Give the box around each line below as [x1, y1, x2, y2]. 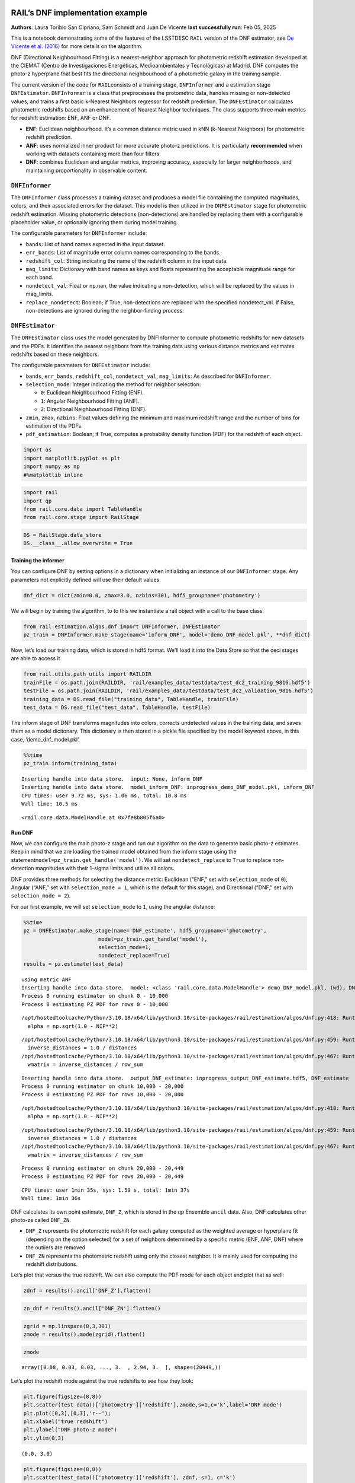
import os [23, 447, 52, 453]
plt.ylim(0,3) [23, 1434, 64, 1441]
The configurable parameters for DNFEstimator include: [11, 362, 150, 369]
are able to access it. [11, 655, 62, 662]
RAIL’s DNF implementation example [11, 8, 147, 18]
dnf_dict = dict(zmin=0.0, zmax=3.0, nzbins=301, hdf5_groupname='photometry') [23, 592, 261, 599]
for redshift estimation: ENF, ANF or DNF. [11, 114, 111, 122]
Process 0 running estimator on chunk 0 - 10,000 [21, 992, 169, 1000]
